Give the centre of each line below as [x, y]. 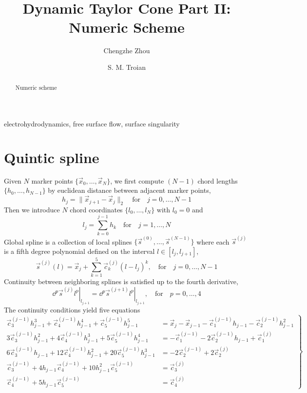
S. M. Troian [127, 67]
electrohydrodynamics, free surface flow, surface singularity [92, 123]
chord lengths [218, 180]
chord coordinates [96, 209]
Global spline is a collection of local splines [68, 241]
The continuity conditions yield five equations [72, 310]
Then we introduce [32, 209]
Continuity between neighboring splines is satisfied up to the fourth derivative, [121, 281]
